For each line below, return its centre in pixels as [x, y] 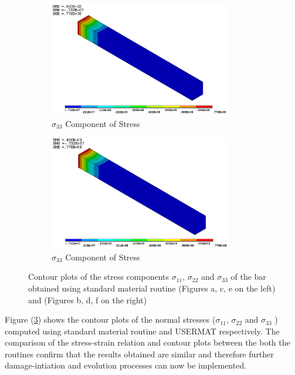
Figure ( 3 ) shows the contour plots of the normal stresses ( [110, 319]
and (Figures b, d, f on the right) [88, 299]
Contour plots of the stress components [99, 277]
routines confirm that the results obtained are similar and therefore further [139, 354]
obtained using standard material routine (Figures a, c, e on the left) [152, 288]
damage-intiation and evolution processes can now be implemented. [126, 365]
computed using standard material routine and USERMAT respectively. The [142, 331]
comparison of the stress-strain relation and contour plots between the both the [147, 342]
